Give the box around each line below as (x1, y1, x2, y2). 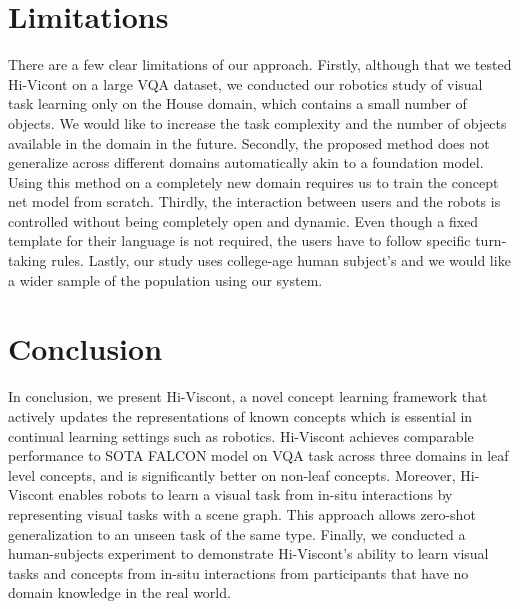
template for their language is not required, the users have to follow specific (8, 230, 471, 251)
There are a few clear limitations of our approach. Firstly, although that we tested (8, 54, 512, 75)
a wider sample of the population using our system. (8, 269, 323, 290)
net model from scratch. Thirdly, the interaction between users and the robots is (8, 191, 501, 212)
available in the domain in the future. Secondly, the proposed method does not (8, 132, 490, 153)
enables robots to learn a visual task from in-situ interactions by (58, 484, 453, 505)
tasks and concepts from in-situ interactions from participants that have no (8, 562, 469, 583)
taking (8, 250, 47, 271)
